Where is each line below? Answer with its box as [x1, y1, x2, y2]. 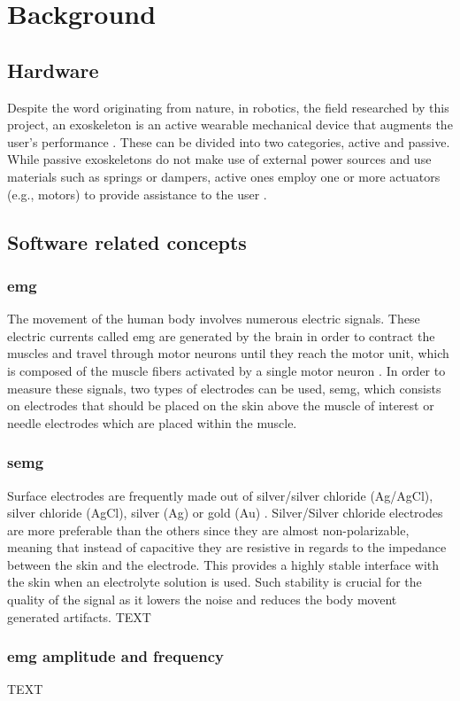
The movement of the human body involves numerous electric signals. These [7, 309, 420, 328]
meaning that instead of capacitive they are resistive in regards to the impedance [7, 538, 447, 557]
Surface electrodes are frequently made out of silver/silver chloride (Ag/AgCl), [7, 486, 433, 504]
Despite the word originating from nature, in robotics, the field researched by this [7, 97, 449, 116]
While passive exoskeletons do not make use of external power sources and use [7, 150, 432, 168]
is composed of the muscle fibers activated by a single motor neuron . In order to [7, 361, 446, 379]
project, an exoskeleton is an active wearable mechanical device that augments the [7, 115, 453, 134]
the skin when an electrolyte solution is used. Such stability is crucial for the [7, 572, 422, 591]
